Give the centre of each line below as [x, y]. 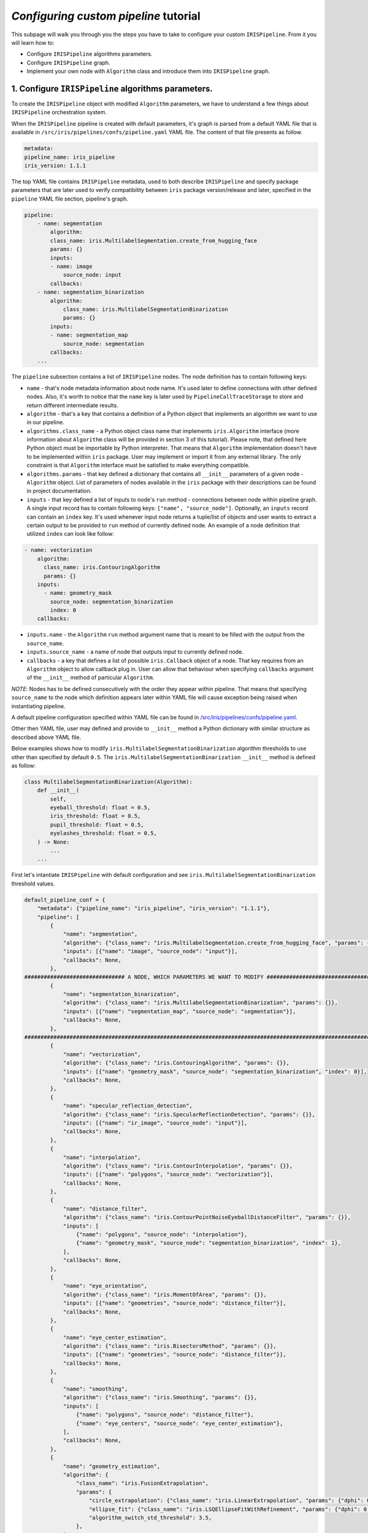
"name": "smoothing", [95, 1389]
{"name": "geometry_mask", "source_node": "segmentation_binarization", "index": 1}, [209, 1243]
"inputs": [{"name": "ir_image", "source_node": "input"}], [155, 1123]
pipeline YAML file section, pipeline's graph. [70, 199]
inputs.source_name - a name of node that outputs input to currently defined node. [135, 652]
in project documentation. [59, 491]
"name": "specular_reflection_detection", [128, 1106]
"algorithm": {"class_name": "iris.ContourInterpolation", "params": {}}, [178, 1166]
